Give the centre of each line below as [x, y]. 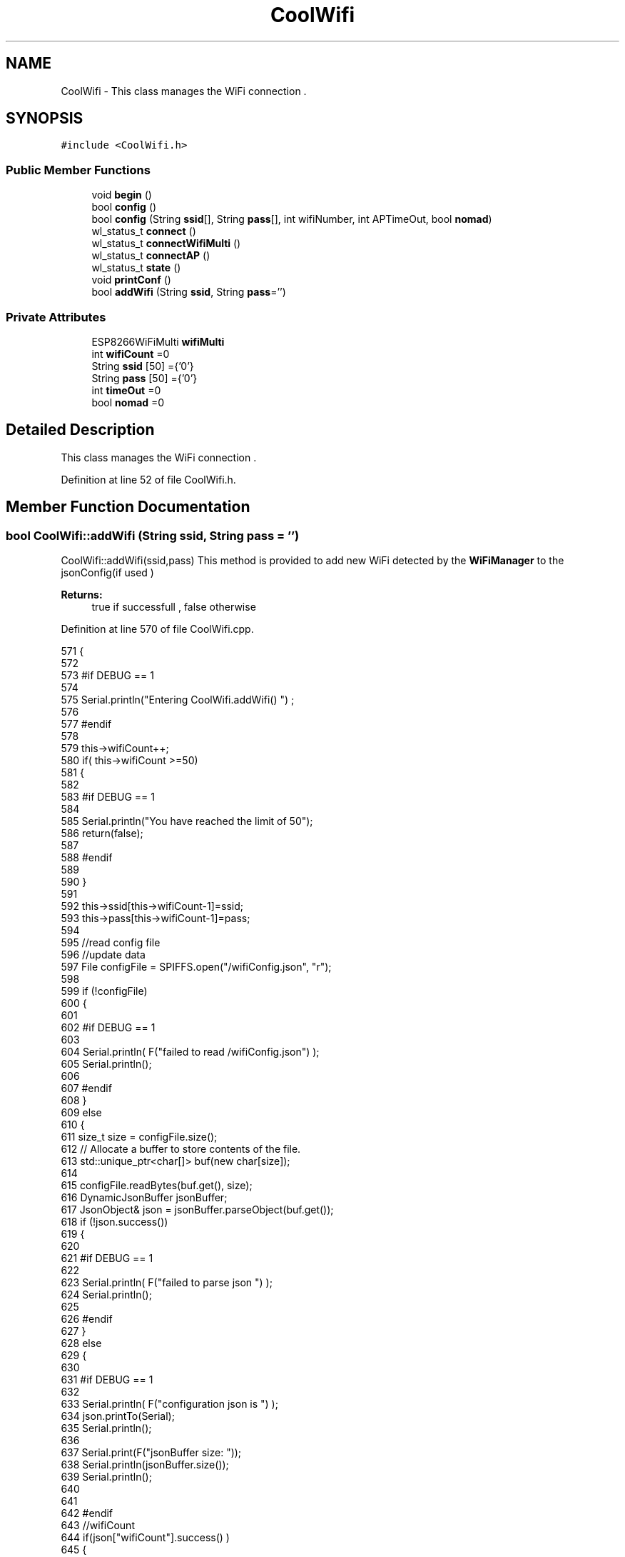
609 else [81, 1112]
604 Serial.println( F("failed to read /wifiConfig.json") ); [190, 1052]
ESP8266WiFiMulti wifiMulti [158, 341]
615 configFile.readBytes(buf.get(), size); [157, 1185]
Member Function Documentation [128, 507]
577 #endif [86, 724]
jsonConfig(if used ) [107, 572]
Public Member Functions [78, 170]
